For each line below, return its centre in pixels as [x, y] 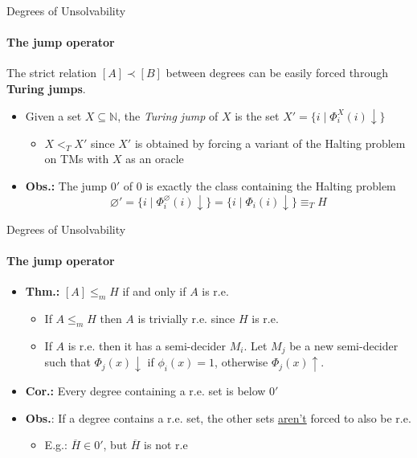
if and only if [154, 291]
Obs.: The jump [66, 186]
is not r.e [166, 445]
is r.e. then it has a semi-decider [147, 345]
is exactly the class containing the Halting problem [271, 186]
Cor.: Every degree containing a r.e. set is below [145, 391]
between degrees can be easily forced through [277, 73]
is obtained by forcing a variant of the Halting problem [270, 143]
